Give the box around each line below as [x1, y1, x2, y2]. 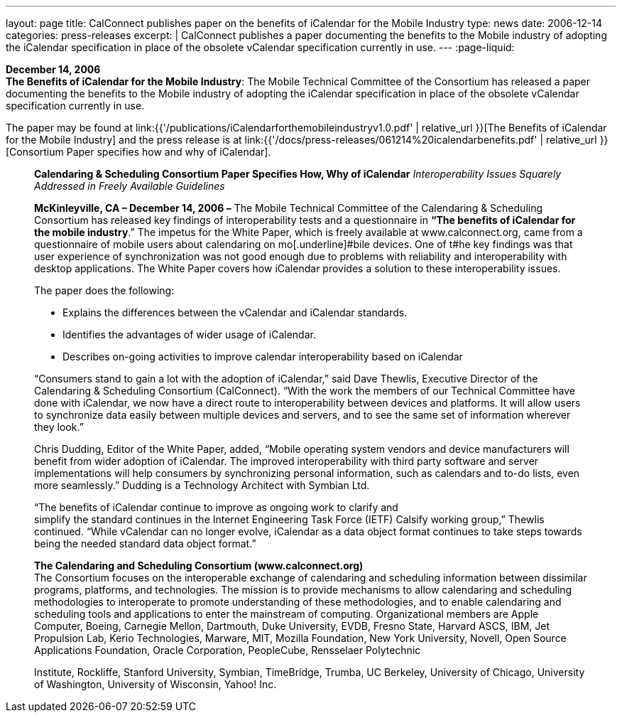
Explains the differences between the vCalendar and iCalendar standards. [62, 306, 408, 318]
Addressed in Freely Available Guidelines [34, 180, 225, 192]
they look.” [34, 421, 84, 433]
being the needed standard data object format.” [34, 537, 256, 550]
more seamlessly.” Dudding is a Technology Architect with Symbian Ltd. [34, 479, 370, 491]
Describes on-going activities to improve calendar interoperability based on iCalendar [62, 350, 463, 363]
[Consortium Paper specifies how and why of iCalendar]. [6, 146, 271, 158]
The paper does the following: [34, 284, 175, 296]
